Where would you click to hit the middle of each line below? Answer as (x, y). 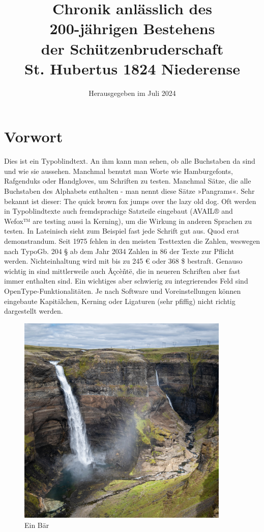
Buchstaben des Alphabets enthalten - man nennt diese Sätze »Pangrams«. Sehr (129, 191)
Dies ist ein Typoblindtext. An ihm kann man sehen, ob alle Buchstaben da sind (130, 161)
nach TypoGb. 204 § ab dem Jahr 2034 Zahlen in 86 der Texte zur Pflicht (119, 251)
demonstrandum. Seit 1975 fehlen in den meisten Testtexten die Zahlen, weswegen (132, 240)
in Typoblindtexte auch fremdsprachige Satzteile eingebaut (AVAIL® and (119, 211)
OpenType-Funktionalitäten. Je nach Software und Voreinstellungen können (123, 290)
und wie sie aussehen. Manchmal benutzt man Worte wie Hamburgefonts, (119, 171)
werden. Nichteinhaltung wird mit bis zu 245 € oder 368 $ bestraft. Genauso (123, 261)
